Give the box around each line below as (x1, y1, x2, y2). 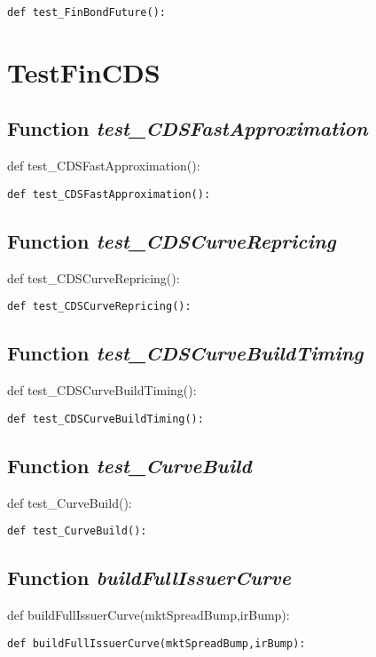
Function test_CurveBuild (7, 451, 252, 479)
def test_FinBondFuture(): (7, 6, 166, 19)
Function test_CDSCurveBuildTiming (7, 339, 364, 367)
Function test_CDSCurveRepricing (7, 226, 336, 254)
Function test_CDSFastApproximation (7, 115, 368, 142)
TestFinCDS (7, 53, 161, 90)
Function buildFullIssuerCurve (7, 564, 291, 591)
